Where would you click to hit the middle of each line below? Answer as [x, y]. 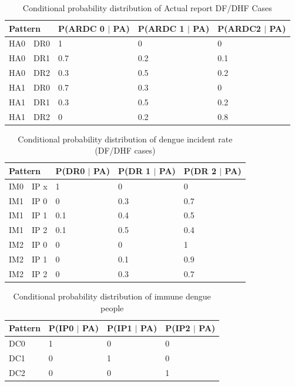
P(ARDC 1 [161, 28]
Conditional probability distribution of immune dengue [112, 296]
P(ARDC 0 [81, 28]
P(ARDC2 [239, 28]
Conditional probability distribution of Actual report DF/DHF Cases [147, 8]
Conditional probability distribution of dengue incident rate [125, 139]
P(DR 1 [135, 170]
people [112, 307]
